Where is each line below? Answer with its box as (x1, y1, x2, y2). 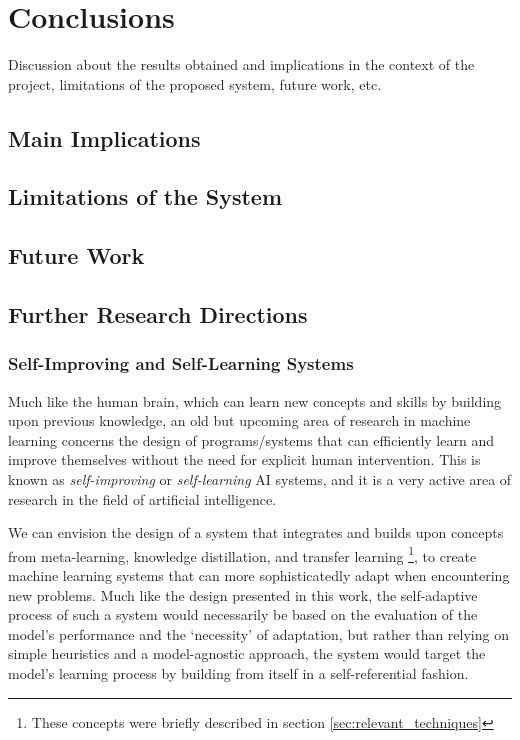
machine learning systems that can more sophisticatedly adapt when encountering (8, 565, 510, 586)
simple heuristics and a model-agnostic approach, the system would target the (8, 643, 486, 664)
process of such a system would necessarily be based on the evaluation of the (8, 604, 478, 625)
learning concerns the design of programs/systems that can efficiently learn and (8, 429, 494, 450)
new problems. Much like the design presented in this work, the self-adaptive (8, 584, 478, 605)
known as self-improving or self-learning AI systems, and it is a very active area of (8, 469, 512, 490)
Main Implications (8, 122, 201, 153)
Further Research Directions (8, 299, 308, 330)
